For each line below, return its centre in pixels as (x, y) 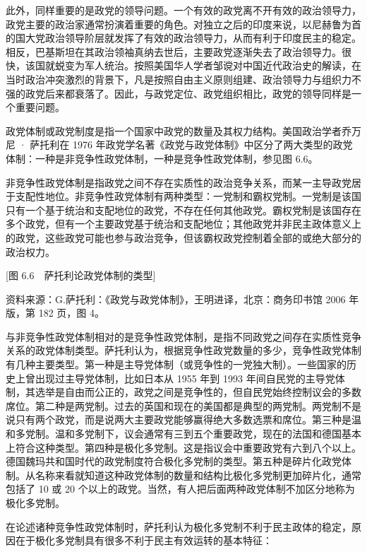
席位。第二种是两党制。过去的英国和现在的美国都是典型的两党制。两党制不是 (183, 405)
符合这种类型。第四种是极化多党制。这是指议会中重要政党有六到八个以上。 (188, 447)
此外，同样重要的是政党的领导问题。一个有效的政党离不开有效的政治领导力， (183, 10)
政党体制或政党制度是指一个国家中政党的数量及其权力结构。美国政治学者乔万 (183, 130)
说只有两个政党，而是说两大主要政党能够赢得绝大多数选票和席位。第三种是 (179, 419)
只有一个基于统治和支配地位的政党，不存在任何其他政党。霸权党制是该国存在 (183, 210)
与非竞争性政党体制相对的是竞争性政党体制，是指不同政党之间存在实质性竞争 (183, 336)
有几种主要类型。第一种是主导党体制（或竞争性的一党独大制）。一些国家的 (176, 364)
